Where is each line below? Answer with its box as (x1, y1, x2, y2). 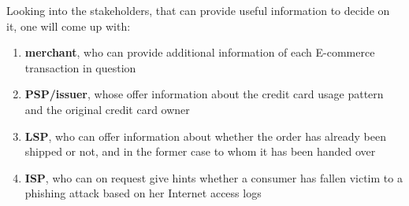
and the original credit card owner (24, 101, 190, 117)
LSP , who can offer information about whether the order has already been (24, 127, 386, 144)
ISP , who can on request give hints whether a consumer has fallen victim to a (24, 169, 403, 186)
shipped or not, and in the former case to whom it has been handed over (24, 143, 376, 160)
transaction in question (24, 59, 136, 75)
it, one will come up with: (6, 17, 131, 34)
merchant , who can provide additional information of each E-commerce (24, 44, 375, 61)
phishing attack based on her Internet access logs (24, 185, 262, 201)
